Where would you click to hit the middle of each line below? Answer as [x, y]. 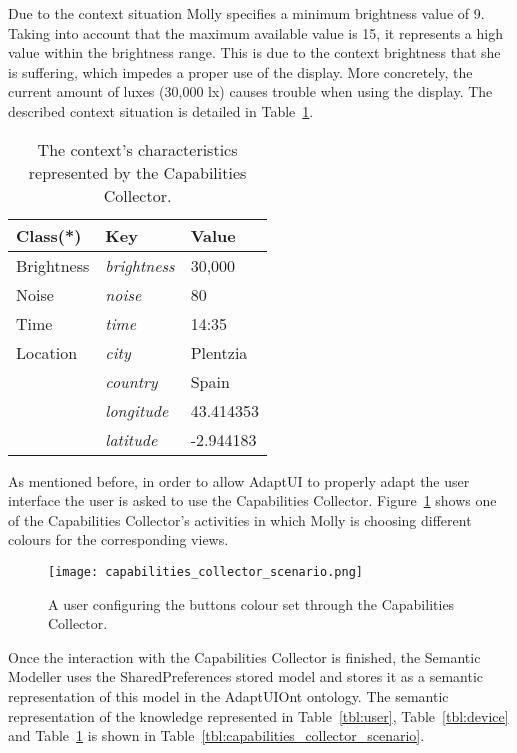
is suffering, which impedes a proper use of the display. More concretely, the [240, 71]
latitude [131, 439]
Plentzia [219, 352]
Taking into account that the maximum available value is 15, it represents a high [255, 32]
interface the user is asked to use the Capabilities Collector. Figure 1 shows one [252, 500]
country [131, 381]
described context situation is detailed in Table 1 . [161, 110]
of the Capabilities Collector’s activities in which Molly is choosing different [240, 519]
